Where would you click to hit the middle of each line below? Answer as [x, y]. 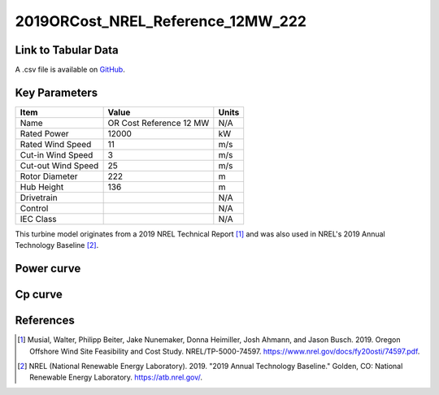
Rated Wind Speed [56, 144]
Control [34, 208]
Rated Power [44, 133]
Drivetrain [39, 197]
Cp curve [39, 295]
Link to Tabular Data [67, 50]
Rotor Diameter [49, 176]
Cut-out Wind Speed [59, 165]
